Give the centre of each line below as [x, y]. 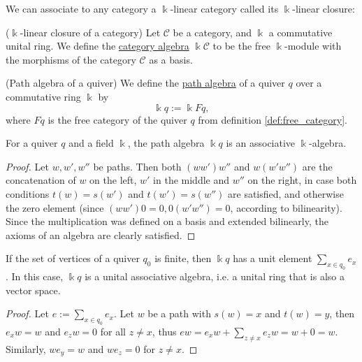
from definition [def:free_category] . [273, 119]
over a [309, 83]
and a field [91, 143]
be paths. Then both [137, 166]
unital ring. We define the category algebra [97, 46]
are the [317, 166]
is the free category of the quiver [117, 119]
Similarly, [26, 348]
